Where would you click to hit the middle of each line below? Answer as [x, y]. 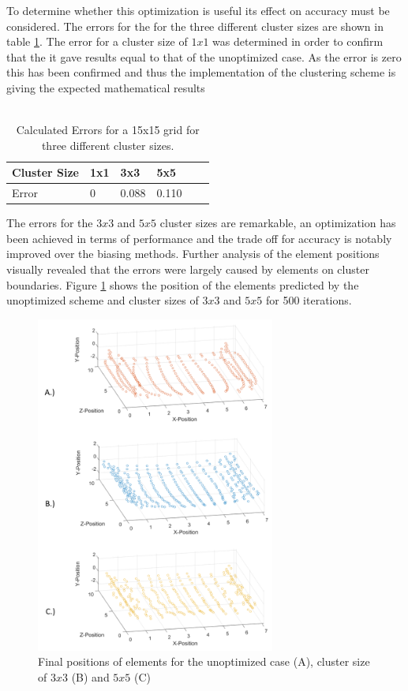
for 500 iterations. [309, 300]
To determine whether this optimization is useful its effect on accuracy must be [198, 10]
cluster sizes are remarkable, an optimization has [278, 223]
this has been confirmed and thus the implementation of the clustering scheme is [201, 72]
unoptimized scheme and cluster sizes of [103, 300]
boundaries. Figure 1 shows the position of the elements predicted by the [183, 284]
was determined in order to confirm [298, 41]
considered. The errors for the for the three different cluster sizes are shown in [195, 26]
